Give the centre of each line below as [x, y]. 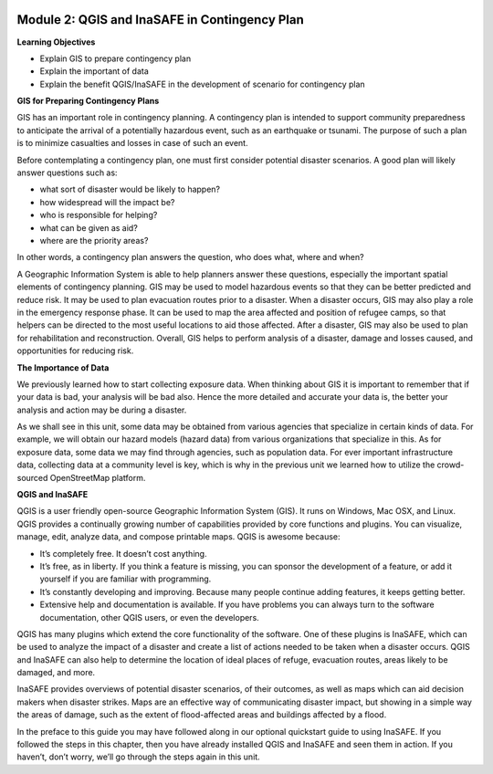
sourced [32, 477]
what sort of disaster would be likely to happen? [130, 189]
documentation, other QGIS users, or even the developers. [149, 617]
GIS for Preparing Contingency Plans [88, 101]
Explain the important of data [94, 71]
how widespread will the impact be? [107, 202]
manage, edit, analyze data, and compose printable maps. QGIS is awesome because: [179, 537]
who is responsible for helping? [99, 215]
